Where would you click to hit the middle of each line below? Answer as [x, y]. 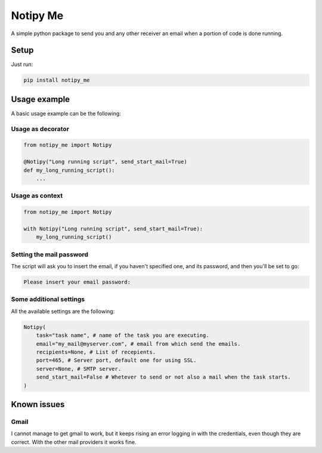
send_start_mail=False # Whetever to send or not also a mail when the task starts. [164, 377]
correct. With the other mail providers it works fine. [74, 442]
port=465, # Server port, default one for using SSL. [116, 360]
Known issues [38, 404]
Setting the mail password [50, 255]
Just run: [22, 64]
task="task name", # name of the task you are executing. [123, 336]
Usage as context [37, 196]
